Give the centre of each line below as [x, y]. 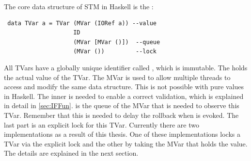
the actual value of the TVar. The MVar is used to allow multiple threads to [117, 77]
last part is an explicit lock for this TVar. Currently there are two [102, 124]
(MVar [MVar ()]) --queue [117, 42]
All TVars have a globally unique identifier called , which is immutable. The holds [126, 67]
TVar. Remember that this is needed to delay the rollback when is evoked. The [121, 115]
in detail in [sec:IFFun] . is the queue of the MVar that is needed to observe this [122, 105]
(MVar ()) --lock [115, 52]
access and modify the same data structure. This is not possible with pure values [124, 87]
